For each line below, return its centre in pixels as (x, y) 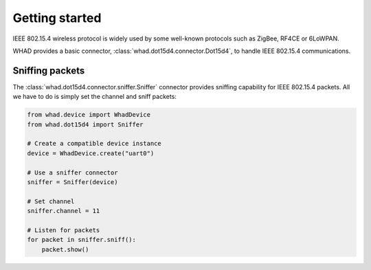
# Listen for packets (64, 230)
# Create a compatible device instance (94, 144)
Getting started (57, 18)
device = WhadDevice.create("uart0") (91, 153)
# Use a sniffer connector (72, 172)
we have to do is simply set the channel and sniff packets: (94, 97)
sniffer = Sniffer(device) (72, 182)
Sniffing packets (49, 70)
